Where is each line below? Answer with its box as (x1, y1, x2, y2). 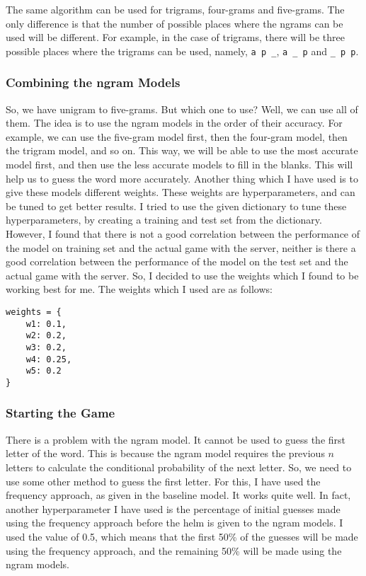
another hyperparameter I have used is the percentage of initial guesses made (6, 501, 341, 516)
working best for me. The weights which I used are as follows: (6, 282, 273, 296)
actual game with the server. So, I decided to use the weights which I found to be (6, 267, 359, 282)
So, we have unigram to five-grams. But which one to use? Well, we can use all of (6, 101, 358, 116)
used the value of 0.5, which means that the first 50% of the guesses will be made (6, 529, 358, 543)
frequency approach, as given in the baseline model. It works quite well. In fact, (6, 488, 351, 502)
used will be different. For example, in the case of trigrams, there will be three (6, 30, 345, 45)
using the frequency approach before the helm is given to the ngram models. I (6, 515, 343, 530)
